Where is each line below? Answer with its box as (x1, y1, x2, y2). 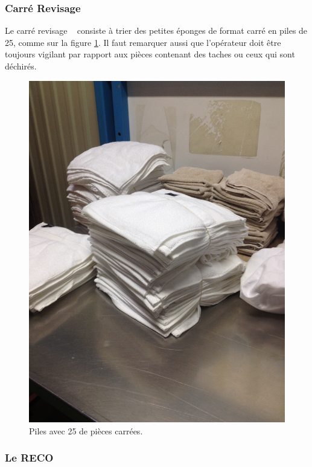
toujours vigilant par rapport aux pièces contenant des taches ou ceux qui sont (5, 48, 295, 60)
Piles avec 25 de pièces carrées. (29, 424, 143, 437)
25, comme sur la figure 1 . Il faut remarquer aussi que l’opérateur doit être (5, 36, 281, 48)
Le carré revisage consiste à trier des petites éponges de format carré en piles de (5, 24, 308, 37)
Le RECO (5, 450, 54, 465)
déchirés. (5, 60, 37, 72)
